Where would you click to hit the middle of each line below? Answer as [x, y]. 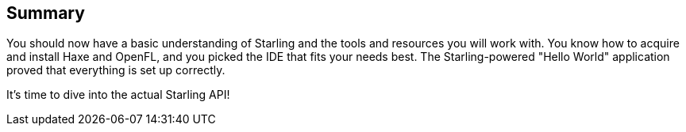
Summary [46, 13]
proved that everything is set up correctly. [116, 70]
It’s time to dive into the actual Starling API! [118, 95]
